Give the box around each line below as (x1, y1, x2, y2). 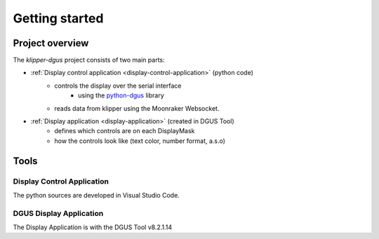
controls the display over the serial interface (54, 81, 182, 90)
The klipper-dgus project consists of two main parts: (13, 56, 165, 64)
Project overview (13, 37, 89, 49)
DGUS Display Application (13, 208, 104, 218)
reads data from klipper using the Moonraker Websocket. (54, 104, 220, 112)
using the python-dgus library (78, 91, 164, 100)
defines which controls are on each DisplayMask (54, 127, 195, 135)
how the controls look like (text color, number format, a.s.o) (54, 137, 226, 145)
